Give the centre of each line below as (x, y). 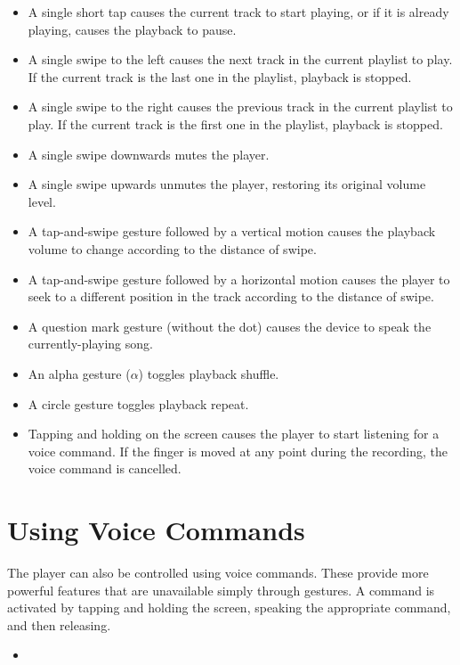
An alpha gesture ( (79, 373)
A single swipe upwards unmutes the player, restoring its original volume (227, 184)
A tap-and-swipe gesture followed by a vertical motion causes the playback (232, 231)
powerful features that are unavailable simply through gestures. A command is (221, 590)
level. (42, 201)
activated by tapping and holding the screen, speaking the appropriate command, (229, 608)
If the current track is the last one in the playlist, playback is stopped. (220, 76)
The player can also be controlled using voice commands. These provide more (218, 572)
